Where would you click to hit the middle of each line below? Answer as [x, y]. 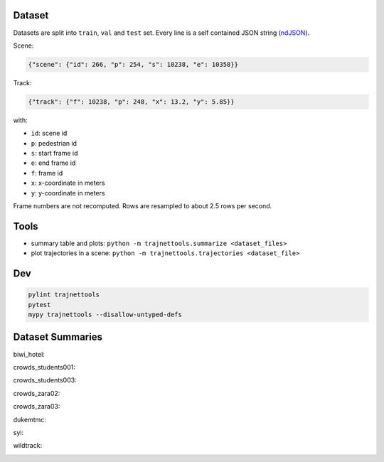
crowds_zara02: [37, 393]
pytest [39, 305]
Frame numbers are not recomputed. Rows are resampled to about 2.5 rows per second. [143, 205]
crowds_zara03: [37, 407]
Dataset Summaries [58, 337]
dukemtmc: [30, 419]
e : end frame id [53, 163]
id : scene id [49, 133]
